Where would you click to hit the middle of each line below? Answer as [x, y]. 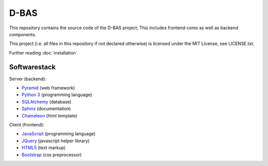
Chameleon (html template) [49, 115]
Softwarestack [33, 67]
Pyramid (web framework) [48, 88]
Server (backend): [28, 79]
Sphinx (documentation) [46, 109]
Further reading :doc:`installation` [43, 53]
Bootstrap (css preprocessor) [52, 155]
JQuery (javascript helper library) [56, 141]
